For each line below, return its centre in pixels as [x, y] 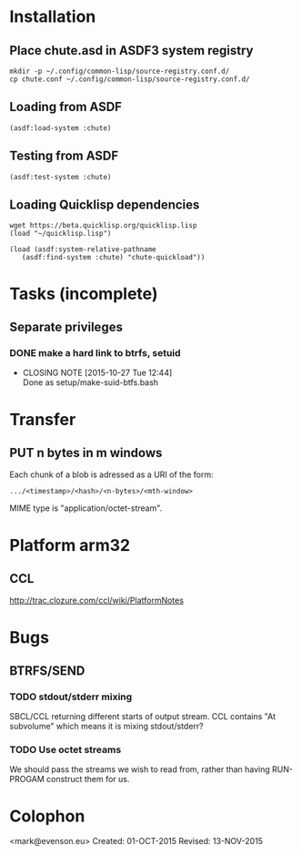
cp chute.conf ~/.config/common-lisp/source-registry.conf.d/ [130, 79]
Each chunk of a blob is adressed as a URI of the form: [111, 474]
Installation [53, 17]
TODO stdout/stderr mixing [71, 697]
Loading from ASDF [66, 107]
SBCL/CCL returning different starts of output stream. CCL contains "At [142, 717]
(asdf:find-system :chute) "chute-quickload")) [113, 258]
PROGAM [27, 779]
